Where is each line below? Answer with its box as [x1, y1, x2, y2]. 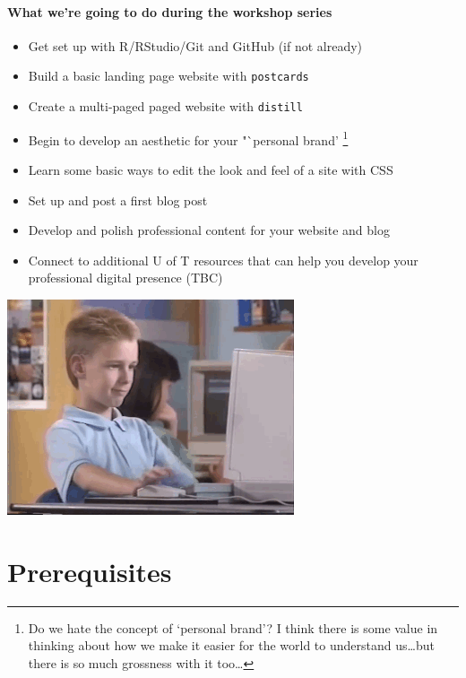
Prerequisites [7, 552, 172, 589]
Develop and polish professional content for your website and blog [28, 221, 390, 239]
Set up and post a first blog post [28, 190, 208, 209]
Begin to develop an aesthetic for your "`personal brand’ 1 [28, 127, 349, 149]
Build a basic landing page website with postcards [28, 66, 309, 85]
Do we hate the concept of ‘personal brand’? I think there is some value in [28, 618, 438, 637]
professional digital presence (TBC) [28, 268, 223, 287]
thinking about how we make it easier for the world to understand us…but [28, 636, 435, 655]
